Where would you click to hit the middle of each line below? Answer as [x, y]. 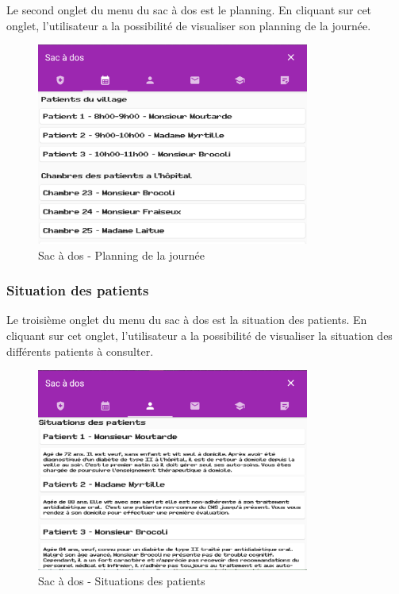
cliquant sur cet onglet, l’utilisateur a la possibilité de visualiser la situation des [199, 335]
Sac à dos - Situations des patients [122, 581]
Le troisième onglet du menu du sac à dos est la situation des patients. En [187, 320]
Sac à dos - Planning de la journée [121, 255]
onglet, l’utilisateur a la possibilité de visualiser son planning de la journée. [189, 25]
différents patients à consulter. [80, 351]
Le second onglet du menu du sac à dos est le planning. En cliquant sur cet [189, 10]
